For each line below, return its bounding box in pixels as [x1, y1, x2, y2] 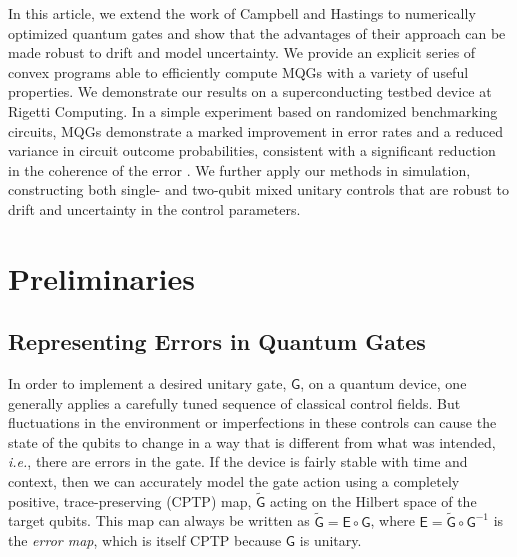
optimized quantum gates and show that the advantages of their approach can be [8, 22, 506, 43]
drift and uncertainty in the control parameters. [8, 198, 301, 219]
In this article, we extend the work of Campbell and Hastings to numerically [8, 3, 476, 23]
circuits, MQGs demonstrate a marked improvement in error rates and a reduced [8, 120, 504, 141]
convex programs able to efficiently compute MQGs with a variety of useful [8, 61, 469, 82]
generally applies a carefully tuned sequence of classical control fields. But [8, 392, 461, 413]
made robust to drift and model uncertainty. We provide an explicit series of [8, 42, 476, 63]
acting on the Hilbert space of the [270, 490, 477, 511]
